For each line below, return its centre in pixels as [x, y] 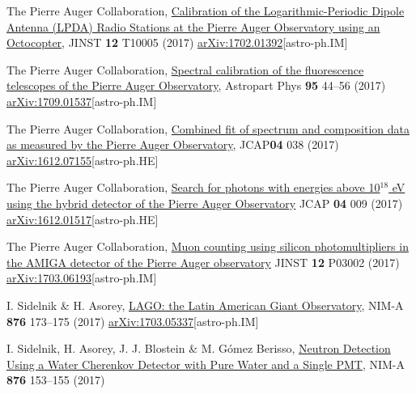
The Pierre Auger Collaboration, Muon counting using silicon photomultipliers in [208, 246]
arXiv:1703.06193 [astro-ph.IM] [82, 278]
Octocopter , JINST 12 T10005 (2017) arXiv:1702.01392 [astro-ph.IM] [177, 42]
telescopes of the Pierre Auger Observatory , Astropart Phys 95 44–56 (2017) [196, 85]
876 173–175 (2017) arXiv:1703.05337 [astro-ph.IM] [133, 321]
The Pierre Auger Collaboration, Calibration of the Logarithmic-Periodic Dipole [206, 11]
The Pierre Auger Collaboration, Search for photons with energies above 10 [193, 187]
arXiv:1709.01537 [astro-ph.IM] [82, 101]
